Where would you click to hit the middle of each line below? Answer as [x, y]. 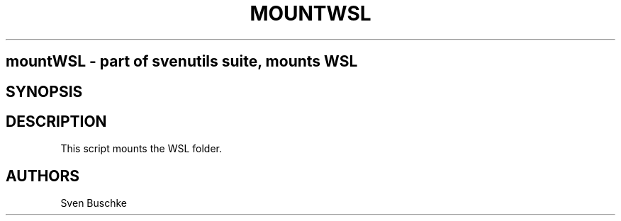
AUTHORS [43, 176]
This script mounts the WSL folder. [141, 149]
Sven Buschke [94, 203]
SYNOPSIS [44, 91]
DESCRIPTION [56, 122]
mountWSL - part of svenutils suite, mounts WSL [182, 62]
